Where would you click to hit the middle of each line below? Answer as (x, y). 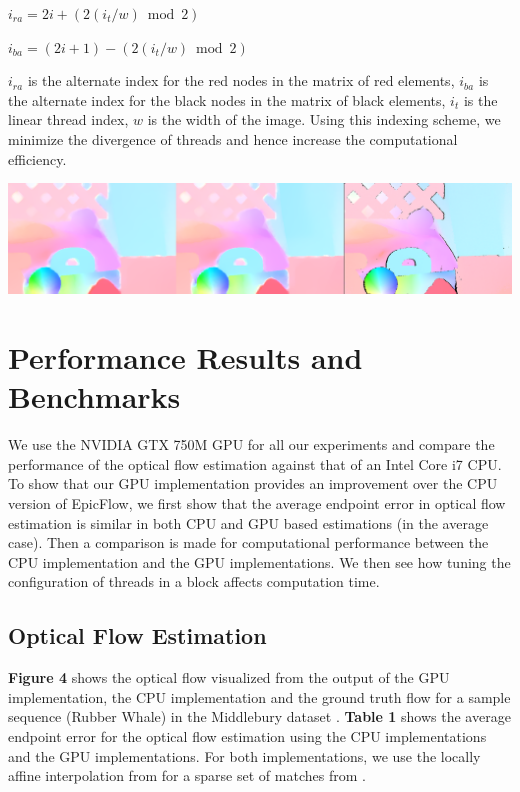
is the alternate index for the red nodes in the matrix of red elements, (241, 80)
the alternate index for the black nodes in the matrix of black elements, (227, 99)
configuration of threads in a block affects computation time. (194, 581)
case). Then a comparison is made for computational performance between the (248, 542)
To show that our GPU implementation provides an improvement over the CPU (253, 483)
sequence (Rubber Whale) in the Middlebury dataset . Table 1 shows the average (259, 716)
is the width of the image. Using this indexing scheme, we (324, 119)
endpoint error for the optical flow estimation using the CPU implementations (247, 736)
